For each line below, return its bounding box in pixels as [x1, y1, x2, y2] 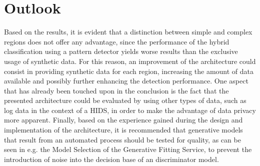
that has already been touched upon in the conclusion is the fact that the [4, 85, 229, 95]
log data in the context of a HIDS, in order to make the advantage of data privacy [4, 104, 256, 115]
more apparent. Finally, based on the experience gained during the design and [4, 114, 243, 125]
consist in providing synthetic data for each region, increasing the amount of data [4, 65, 254, 76]
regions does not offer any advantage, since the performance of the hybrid [4, 36, 229, 46]
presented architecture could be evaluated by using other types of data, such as [4, 95, 246, 105]
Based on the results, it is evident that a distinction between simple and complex [4, 26, 252, 37]
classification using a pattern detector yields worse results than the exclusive [4, 46, 238, 56]
